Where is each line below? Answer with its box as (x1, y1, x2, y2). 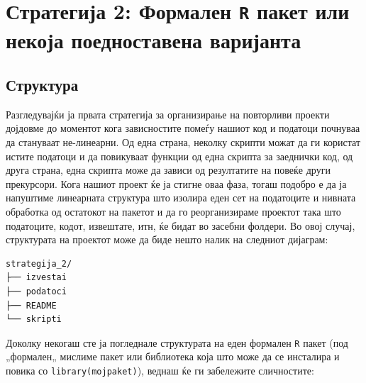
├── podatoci (6, 287, 67, 297)
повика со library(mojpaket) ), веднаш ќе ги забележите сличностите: (6, 363, 314, 378)
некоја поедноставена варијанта (6, 25, 301, 54)
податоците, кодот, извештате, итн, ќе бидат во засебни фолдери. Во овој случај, (6, 218, 355, 233)
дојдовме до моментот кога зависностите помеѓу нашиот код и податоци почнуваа (6, 121, 360, 135)
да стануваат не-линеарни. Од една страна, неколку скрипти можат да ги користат (6, 135, 361, 150)
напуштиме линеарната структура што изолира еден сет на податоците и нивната (6, 190, 356, 205)
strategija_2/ (6, 258, 72, 269)
